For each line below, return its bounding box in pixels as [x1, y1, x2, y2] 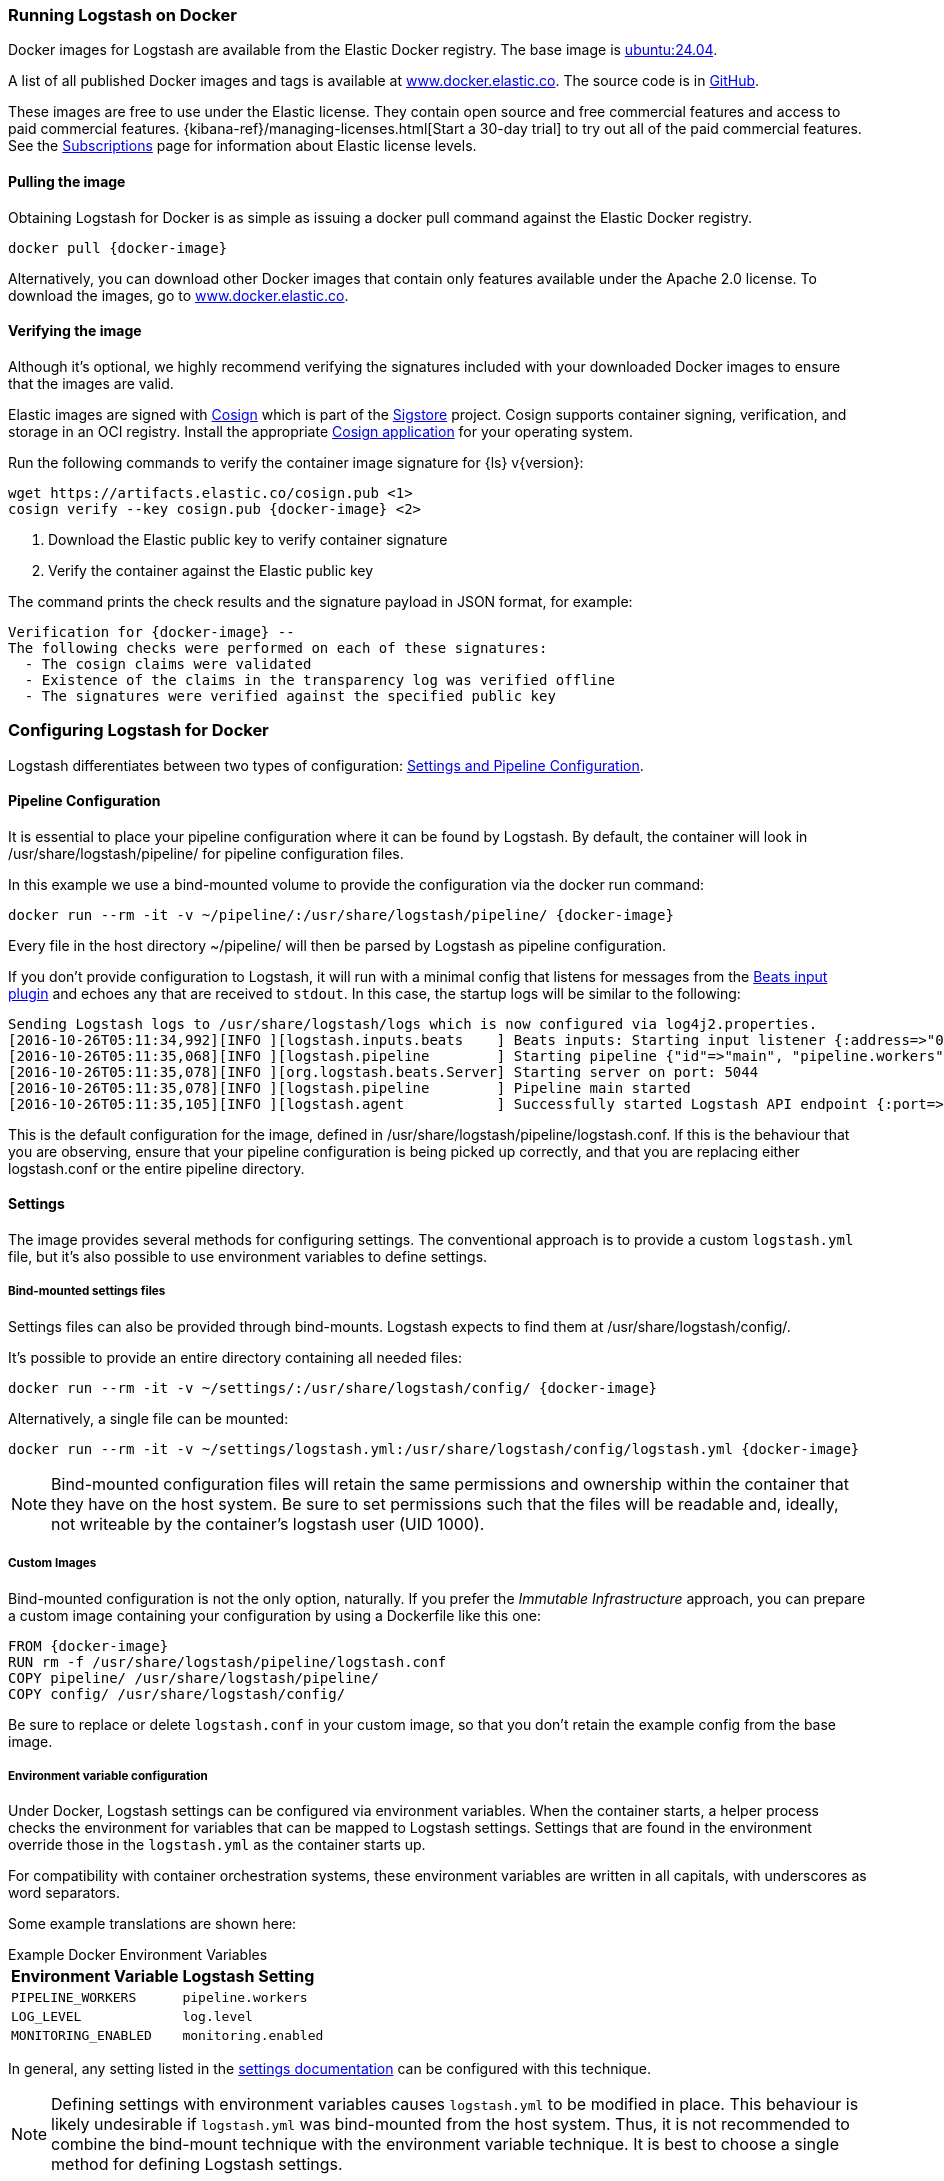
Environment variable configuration [8, 1768, 208, 1783]
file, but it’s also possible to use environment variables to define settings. [8, 1248, 488, 1265]
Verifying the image [8, 322, 142, 340]
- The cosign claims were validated [24, 655, 312, 672]
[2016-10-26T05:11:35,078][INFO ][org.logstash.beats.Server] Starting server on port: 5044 [8, 1063, 759, 1080]
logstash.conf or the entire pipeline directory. [8, 1159, 305, 1177]
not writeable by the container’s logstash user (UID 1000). [51, 1513, 485, 1534]
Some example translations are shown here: [8, 1915, 297, 1933]
